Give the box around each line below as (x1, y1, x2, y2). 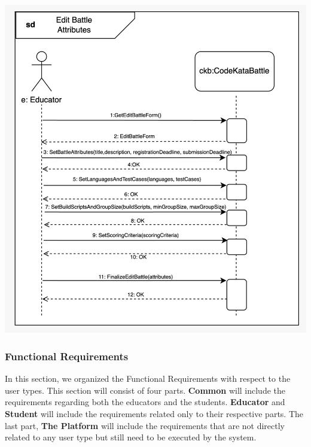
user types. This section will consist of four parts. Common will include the (5, 384, 286, 396)
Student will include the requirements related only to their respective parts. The (5, 408, 304, 420)
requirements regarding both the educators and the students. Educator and (5, 396, 285, 408)
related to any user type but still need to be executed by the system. (5, 431, 257, 443)
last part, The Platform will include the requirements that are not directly (5, 419, 285, 431)
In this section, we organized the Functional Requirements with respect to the (5, 372, 291, 385)
